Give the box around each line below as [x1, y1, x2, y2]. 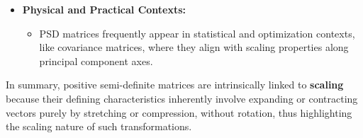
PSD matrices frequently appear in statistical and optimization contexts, [39, 25, 355, 40]
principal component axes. [39, 53, 153, 68]
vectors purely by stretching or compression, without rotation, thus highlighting [6, 105, 352, 120]
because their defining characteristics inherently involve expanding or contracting [6, 91, 358, 105]
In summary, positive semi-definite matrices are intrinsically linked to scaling [6, 77, 344, 92]
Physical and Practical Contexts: [22, 2, 186, 16]
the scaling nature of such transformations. [6, 119, 192, 134]
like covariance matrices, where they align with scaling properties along [39, 40, 349, 54]
